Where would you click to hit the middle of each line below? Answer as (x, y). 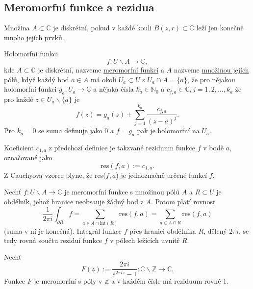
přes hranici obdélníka (163, 230)
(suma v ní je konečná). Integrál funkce (63, 230)
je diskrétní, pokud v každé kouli (102, 28)
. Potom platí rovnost (183, 201)
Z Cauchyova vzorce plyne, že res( (55, 175)
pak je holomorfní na (168, 131)
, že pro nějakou (211, 79)
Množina (17, 28)
